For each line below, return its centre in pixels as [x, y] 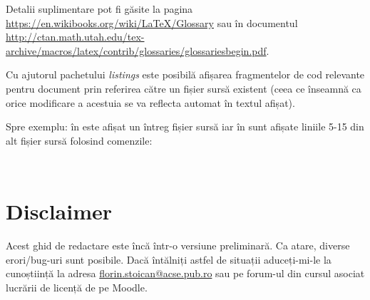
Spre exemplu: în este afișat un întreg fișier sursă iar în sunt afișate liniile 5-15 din [185, 126]
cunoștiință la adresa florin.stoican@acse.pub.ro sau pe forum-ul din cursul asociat [185, 273]
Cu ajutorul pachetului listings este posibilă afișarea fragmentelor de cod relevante [185, 74]
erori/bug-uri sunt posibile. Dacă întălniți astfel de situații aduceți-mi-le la [169, 259]
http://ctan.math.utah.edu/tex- [75, 37]
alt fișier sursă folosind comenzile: [79, 140]
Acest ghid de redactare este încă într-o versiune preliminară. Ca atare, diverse [178, 245]
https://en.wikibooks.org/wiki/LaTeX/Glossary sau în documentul [152, 22]
